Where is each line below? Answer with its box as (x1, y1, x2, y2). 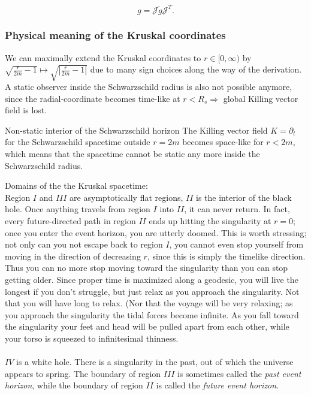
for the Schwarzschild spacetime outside (5, 135, 150, 148)
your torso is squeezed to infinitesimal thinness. (5, 331, 179, 344)
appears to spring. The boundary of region (5, 367, 161, 379)
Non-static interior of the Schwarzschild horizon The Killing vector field (5, 123, 268, 136)
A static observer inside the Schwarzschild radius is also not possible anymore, (5, 80, 292, 93)
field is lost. (5, 104, 47, 116)
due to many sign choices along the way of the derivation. (90, 63, 302, 76)
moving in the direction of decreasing (5, 249, 141, 262)
